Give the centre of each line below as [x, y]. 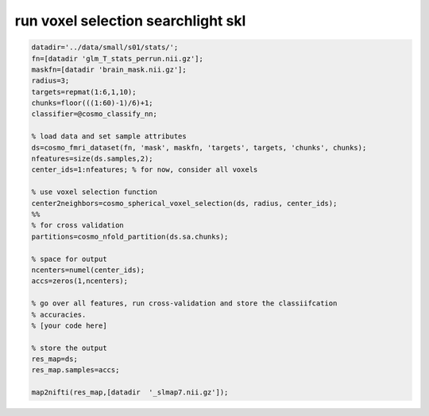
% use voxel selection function [95, 192]
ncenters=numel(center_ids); [88, 270]
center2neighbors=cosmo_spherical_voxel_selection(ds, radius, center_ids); [184, 203]
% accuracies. [59, 315]
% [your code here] [69, 325]
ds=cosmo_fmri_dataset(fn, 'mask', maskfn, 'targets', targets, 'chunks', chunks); [199, 148]
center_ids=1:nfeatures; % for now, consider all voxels [145, 170]
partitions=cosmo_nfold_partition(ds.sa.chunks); [130, 236]
